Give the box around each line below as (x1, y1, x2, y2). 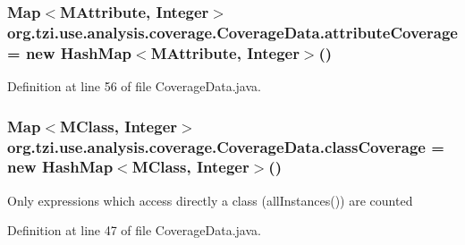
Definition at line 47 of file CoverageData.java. (7, 221, 261, 240)
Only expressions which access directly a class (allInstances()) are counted (7, 190, 413, 209)
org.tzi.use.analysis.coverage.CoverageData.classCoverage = (7, 135, 444, 157)
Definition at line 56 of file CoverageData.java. (7, 77, 261, 96)
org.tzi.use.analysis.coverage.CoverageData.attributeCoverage (7, 21, 458, 43)
